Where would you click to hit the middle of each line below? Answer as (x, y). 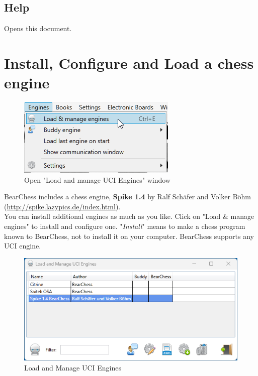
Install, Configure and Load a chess (129, 62)
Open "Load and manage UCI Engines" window (97, 179)
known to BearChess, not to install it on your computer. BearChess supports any (129, 236)
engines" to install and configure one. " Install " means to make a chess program (125, 226)
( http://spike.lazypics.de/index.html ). (62, 206)
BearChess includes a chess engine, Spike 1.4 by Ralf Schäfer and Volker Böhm (127, 197)
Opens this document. (38, 28)
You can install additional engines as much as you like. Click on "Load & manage (129, 216)
